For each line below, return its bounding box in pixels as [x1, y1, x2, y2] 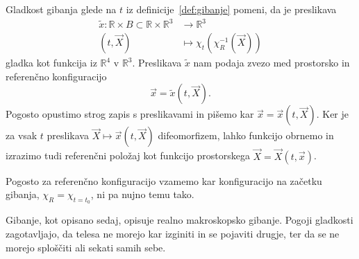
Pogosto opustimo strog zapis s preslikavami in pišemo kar [6, 107, 254, 121]
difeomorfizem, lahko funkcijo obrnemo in [158, 128, 334, 143]
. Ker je [316, 107, 349, 121]
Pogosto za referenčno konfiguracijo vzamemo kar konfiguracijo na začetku [6, 173, 322, 188]
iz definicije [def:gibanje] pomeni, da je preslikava [126, 2, 337, 16]
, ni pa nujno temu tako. [90, 187, 194, 202]
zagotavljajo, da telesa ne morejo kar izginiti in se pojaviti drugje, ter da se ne [6, 226, 340, 240]
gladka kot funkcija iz [6, 55, 97, 70]
